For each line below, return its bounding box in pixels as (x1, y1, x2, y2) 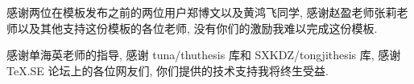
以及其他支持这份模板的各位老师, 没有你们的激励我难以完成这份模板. (17, 19, 378, 36)
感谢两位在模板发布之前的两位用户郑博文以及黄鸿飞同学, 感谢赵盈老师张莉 (6, 4, 397, 20)
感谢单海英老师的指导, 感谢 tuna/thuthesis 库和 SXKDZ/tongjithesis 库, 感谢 (6, 46, 401, 63)
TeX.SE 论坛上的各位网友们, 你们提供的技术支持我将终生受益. (6, 62, 329, 78)
